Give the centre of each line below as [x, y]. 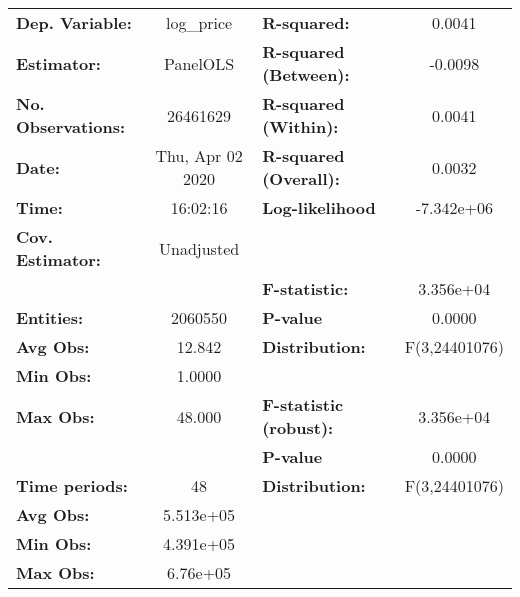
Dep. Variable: [74, 22]
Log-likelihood [319, 207]
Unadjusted [199, 248]
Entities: [50, 317]
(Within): [300, 126]
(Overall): [301, 178]
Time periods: [72, 485]
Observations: [71, 126]
